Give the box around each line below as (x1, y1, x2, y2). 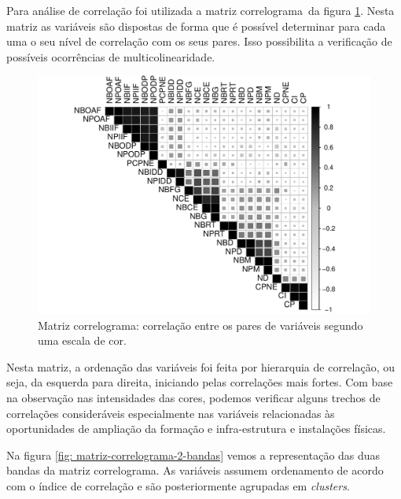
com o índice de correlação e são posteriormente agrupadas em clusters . (6, 477, 350, 493)
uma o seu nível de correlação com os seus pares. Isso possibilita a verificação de (6, 33, 392, 50)
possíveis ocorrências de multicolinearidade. (6, 48, 215, 65)
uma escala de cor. (38, 332, 127, 349)
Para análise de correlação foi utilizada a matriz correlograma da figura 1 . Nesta (6, 2, 395, 18)
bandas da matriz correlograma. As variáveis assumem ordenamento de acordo (6, 462, 384, 479)
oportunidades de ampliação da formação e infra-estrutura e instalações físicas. (6, 420, 386, 437)
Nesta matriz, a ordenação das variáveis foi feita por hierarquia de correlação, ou (6, 358, 395, 375)
